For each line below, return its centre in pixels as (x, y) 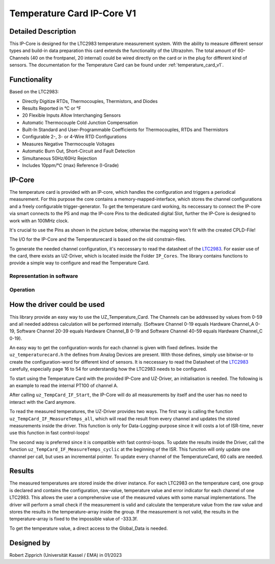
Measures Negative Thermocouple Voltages (68, 144)
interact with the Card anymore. (43, 402)
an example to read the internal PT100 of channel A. (64, 386)
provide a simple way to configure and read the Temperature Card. (79, 263)
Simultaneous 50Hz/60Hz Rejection (60, 158)
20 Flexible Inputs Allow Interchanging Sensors (72, 115)
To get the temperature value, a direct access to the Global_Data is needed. (89, 528)
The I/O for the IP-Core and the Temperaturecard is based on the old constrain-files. (98, 239)
